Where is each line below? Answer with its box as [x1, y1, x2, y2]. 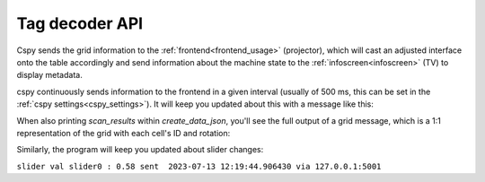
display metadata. [16, 70, 83, 81]
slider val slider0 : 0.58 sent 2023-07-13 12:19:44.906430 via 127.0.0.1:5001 [16, 161, 382, 171]
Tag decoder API [16, 13, 144, 33]
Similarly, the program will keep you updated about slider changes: [16, 144, 264, 155]
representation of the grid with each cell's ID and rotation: [16, 127, 231, 138]
